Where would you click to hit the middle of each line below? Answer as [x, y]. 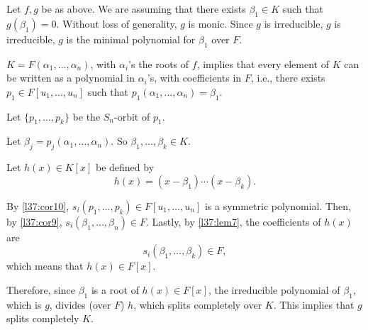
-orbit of [132, 116]
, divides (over [80, 304]
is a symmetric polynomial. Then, [278, 205]
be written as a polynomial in [71, 78]
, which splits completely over [198, 304]
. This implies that [314, 304]
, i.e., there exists [288, 78]
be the [87, 116]
